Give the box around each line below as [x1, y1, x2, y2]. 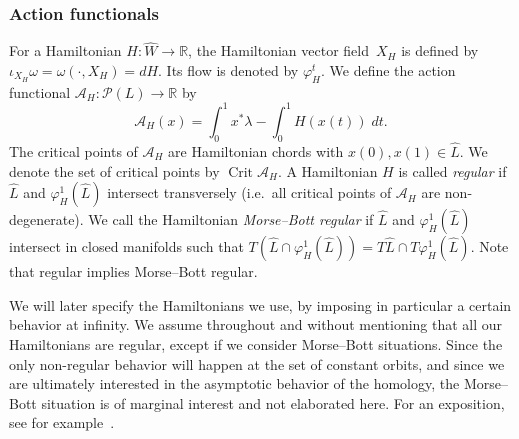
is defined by [401, 40, 479, 61]
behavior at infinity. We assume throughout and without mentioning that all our [9, 314, 503, 335]
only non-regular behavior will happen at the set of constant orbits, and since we [9, 353, 505, 374]
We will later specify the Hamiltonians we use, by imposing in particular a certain [9, 294, 512, 315]
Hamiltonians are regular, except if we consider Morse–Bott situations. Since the [9, 333, 503, 354]
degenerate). [9, 209, 84, 230]
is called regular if [398, 160, 507, 181]
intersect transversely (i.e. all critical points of [107, 182, 392, 203]
